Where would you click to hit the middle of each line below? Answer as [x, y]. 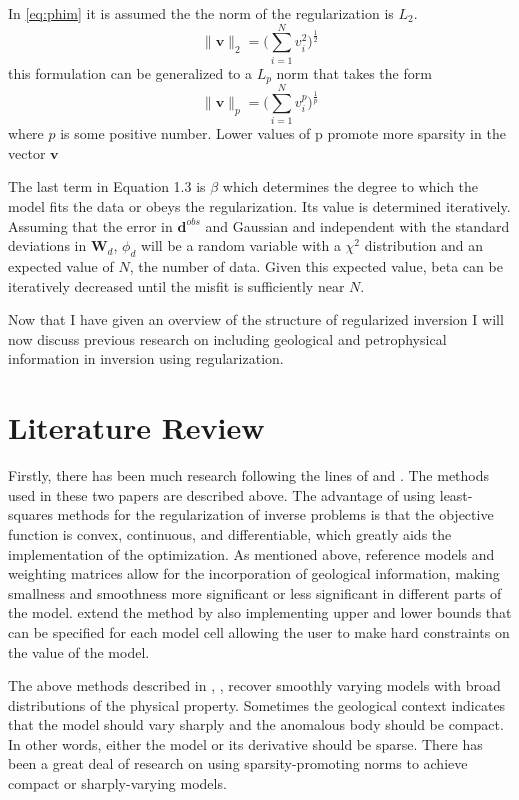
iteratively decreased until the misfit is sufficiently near [176, 285]
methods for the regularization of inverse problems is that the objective [275, 514]
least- [456, 494]
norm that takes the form [354, 72]
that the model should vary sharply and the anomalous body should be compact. [256, 724]
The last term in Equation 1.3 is [107, 186]
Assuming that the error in [90, 225]
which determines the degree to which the [350, 186]
